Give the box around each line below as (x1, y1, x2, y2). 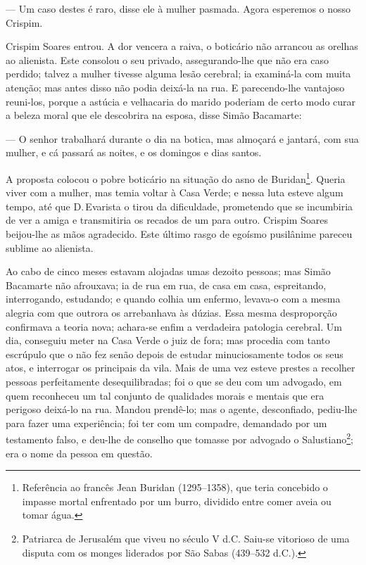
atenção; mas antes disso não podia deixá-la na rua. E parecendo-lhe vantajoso (6, 80, 345, 94)
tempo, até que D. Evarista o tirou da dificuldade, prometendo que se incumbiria (6, 198, 353, 213)
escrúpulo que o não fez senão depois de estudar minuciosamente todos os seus (6, 346, 343, 361)
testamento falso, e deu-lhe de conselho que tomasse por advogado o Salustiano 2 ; (6, 430, 353, 446)
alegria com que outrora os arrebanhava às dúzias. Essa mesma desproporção (6, 305, 337, 319)
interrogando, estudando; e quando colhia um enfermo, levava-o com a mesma (6, 291, 341, 306)
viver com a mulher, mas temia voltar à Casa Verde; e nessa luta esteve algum (6, 185, 343, 200)
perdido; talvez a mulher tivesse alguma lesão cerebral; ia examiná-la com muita (6, 66, 351, 81)
